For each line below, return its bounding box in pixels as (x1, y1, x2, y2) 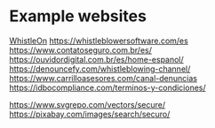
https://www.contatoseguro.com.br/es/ (9, 44, 153, 55)
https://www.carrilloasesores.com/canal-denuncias (9, 72, 198, 83)
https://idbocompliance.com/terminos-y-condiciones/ (9, 82, 206, 93)
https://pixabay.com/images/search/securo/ (9, 109, 171, 119)
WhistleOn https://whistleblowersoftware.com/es (9, 35, 188, 46)
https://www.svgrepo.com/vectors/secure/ (9, 99, 166, 109)
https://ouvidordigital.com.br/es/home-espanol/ (9, 54, 184, 64)
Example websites (9, 6, 147, 26)
